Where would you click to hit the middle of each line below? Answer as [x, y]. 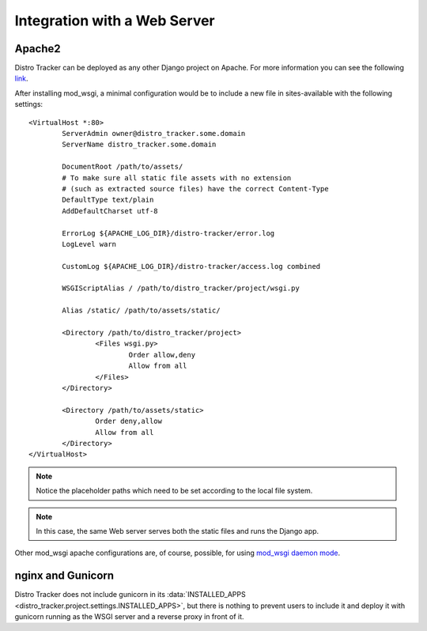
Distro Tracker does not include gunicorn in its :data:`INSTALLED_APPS [130, 595]
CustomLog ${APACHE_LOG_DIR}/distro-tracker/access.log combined [191, 266]
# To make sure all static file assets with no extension [177, 178]
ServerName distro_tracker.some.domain [139, 145]
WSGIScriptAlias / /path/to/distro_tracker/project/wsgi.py [181, 288]
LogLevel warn [89, 244]
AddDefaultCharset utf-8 [110, 211]
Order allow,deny [162, 355]
